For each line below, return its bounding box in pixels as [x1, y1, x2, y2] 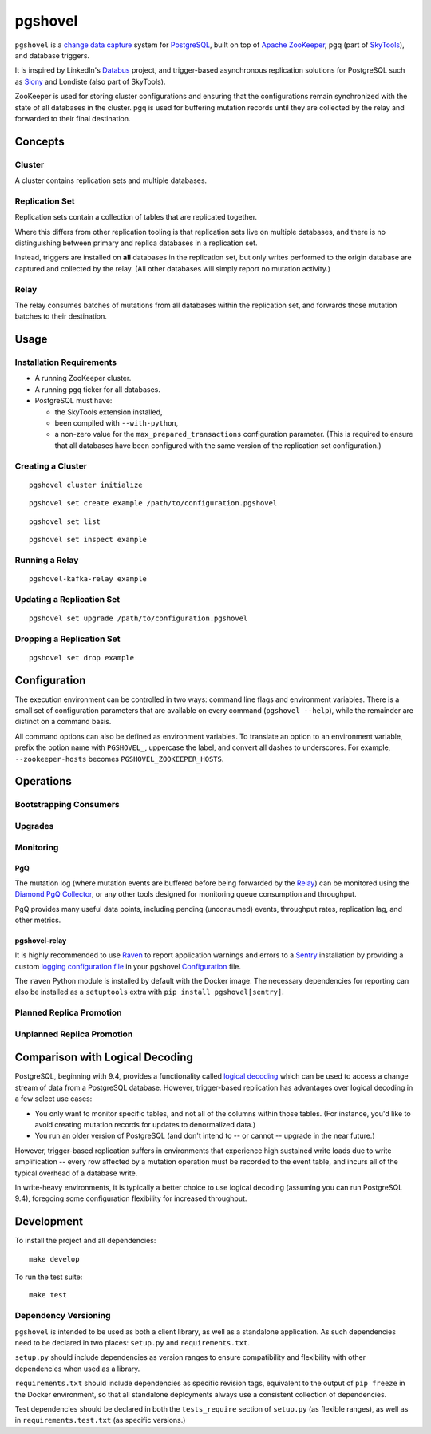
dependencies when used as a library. [14, 1364, 140, 1373]
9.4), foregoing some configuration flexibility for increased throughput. [14, 1194, 247, 1203]
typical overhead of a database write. [14, 1168, 138, 1178]
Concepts [14, 134, 65, 148]
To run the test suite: [14, 1272, 83, 1281]
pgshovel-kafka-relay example [29, 574, 148, 583]
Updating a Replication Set [14, 593, 121, 604]
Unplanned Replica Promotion [14, 1028, 133, 1040]
